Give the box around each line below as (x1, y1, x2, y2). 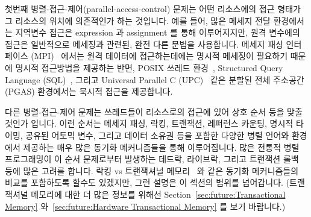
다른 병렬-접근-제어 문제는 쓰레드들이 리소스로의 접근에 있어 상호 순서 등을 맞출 (5, 105, 303, 118)
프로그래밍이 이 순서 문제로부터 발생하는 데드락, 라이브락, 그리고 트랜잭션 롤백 (5, 153, 299, 165)
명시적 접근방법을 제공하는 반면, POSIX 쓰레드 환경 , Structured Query (15, 61, 283, 74)
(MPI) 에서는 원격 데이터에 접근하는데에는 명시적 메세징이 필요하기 (31, 49, 288, 62)
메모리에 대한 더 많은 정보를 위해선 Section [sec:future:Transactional (31, 187, 286, 200)
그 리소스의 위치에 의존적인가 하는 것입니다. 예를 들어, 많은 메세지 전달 (5, 14, 271, 27)
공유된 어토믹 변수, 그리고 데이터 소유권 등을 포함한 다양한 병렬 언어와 (25, 128, 289, 141)
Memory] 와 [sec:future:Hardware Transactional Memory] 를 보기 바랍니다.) (5, 200, 286, 212)
